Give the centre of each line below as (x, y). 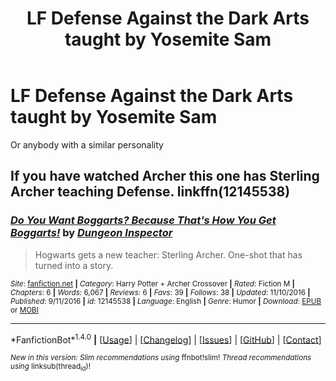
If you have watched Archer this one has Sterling (165, 176)
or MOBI (24, 310)
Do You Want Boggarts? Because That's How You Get (143, 220)
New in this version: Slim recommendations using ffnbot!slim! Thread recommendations (161, 358)
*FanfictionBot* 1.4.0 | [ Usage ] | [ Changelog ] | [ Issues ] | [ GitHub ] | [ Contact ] (166, 339)
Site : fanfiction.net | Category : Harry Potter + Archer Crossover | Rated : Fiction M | (152, 283)
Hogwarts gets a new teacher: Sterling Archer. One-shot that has (168, 254)
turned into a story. (74, 265)
